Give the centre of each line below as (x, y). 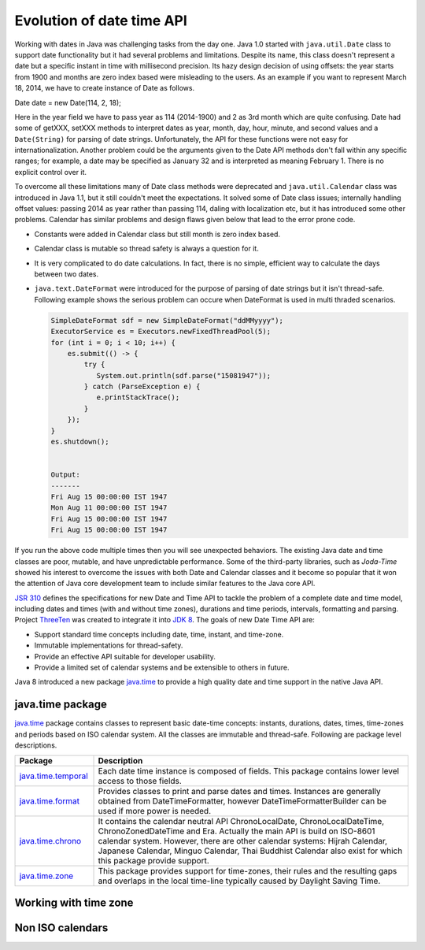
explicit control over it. (50, 172)
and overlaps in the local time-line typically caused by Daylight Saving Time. (239, 881)
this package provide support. (154, 860)
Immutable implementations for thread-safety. (109, 645)
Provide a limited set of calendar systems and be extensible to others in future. (162, 668)
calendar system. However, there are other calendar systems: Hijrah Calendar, (243, 841)
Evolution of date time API (101, 20)
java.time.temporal (54, 776)
